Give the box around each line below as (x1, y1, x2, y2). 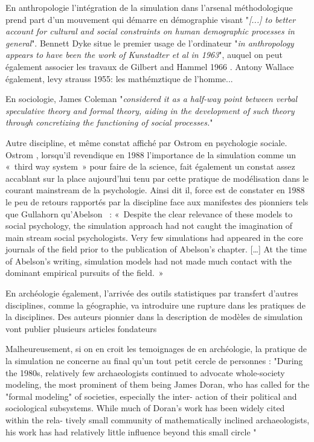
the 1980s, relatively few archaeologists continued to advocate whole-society (5, 366, 285, 379)
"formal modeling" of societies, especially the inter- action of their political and (5, 389, 297, 402)
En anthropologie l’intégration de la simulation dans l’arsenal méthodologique (5, 1, 293, 13)
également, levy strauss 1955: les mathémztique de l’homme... (5, 72, 233, 85)
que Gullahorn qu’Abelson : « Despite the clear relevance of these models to (5, 207, 293, 220)
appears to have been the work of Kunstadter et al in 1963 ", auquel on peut (5, 48, 283, 61)
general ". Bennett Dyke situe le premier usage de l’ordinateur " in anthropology (5, 36, 294, 49)
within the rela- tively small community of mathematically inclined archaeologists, (5, 414, 310, 426)
